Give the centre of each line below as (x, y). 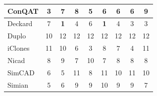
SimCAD (21, 72)
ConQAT (23, 11)
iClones (19, 48)
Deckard (20, 23)
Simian (18, 84)
